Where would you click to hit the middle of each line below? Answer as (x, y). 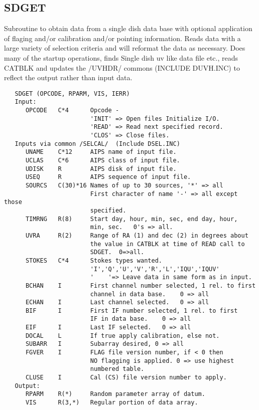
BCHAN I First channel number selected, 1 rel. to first (141, 285)
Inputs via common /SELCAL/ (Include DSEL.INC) (97, 144)
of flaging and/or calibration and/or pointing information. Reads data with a (122, 38)
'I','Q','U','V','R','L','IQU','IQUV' (155, 269)
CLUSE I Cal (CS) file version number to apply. (126, 378)
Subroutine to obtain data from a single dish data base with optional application (128, 28)
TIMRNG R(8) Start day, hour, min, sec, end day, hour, (132, 219)
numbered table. (117, 369)
